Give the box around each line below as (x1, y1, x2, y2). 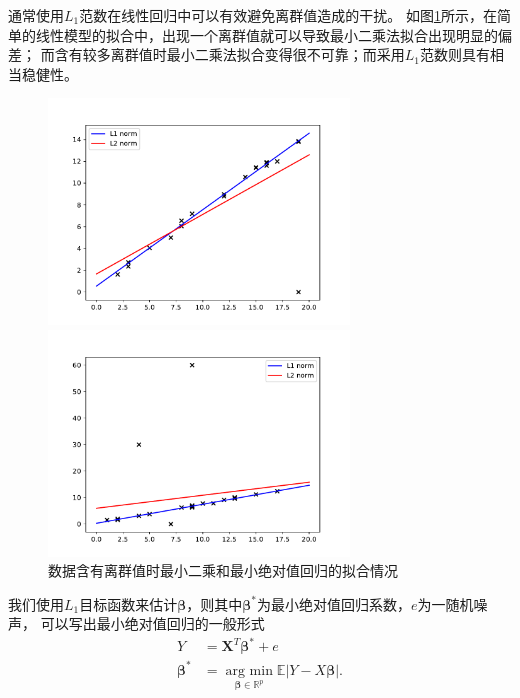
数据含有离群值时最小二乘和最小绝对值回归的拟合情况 (48, 560, 398, 581)
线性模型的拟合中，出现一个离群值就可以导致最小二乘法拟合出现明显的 (35, 24, 498, 45)
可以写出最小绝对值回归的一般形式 (40, 613, 265, 634)
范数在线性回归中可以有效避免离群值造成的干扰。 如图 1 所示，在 (79, 5, 497, 25)
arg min (225, 663, 273, 678)
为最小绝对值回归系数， (257, 593, 412, 614)
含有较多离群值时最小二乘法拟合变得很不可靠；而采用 (54, 44, 405, 65)
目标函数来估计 (79, 593, 178, 614)
